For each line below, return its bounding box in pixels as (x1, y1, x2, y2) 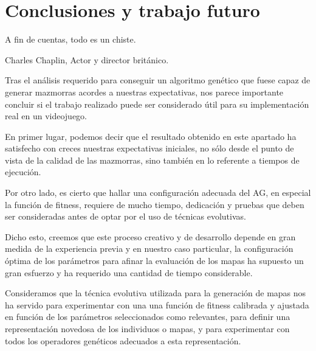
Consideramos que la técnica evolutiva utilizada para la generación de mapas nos (5, 287, 306, 299)
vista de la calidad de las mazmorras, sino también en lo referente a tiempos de (5, 153, 300, 166)
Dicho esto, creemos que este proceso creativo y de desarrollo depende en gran (5, 230, 296, 243)
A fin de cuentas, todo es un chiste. (5, 33, 136, 46)
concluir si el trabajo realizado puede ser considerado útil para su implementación (5, 97, 309, 110)
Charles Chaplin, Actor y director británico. (5, 53, 169, 66)
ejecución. (5, 165, 41, 178)
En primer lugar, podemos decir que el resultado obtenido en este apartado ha (5, 130, 297, 142)
